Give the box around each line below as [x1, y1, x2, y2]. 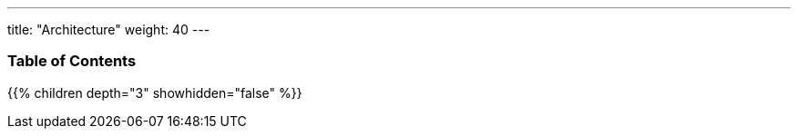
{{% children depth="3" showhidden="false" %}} [7, 84, 302, 101]
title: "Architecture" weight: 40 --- [7, 22, 210, 37]
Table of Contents [7, 52, 137, 71]
